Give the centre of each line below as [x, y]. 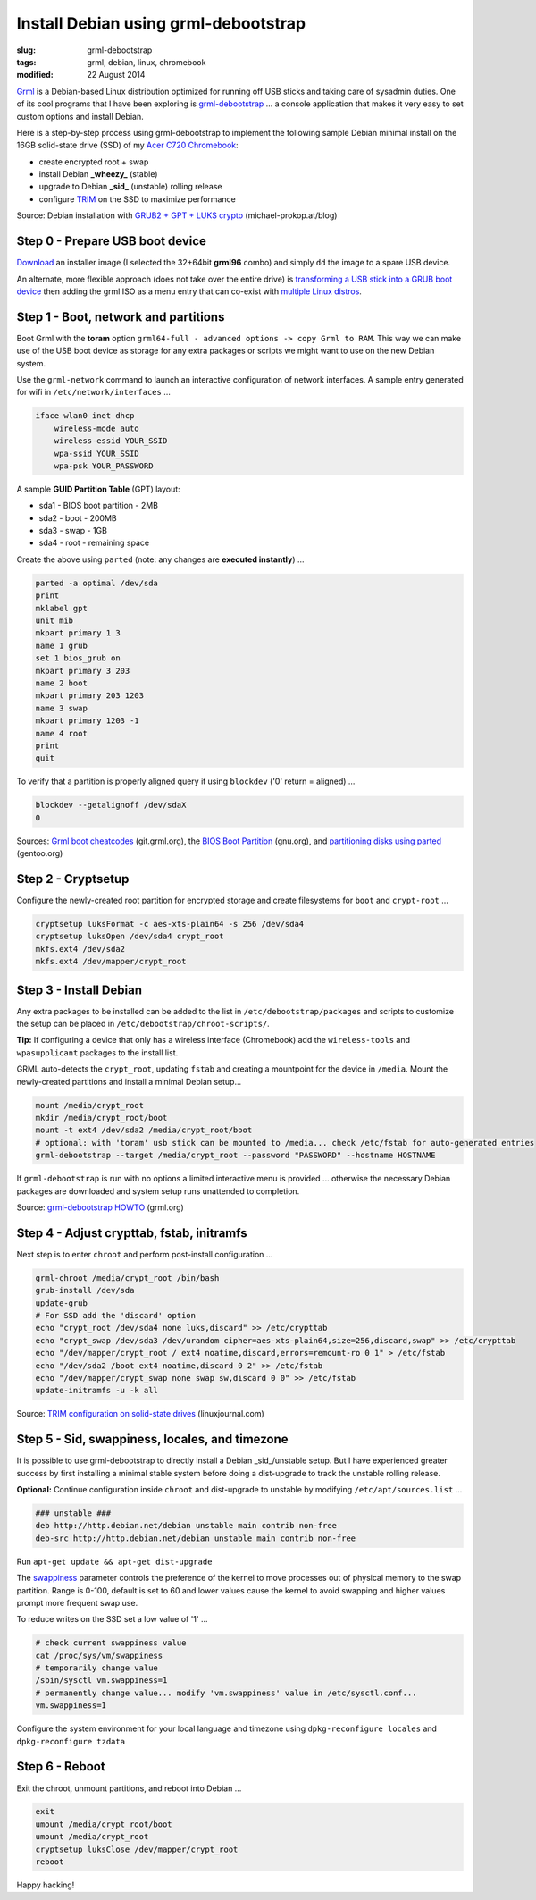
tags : [26, 62]
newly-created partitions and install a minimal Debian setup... [129, 1081]
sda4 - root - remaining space [94, 543]
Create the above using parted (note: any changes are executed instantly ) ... [160, 559]
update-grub [62, 1303]
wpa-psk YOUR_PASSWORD [104, 466]
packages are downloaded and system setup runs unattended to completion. [158, 1191]
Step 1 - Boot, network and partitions [121, 317]
